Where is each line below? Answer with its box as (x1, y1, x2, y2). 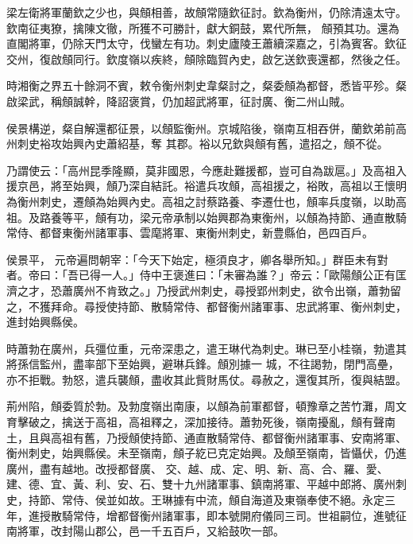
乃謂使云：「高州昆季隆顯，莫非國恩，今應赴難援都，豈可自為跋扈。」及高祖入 (6, 161, 407, 178)
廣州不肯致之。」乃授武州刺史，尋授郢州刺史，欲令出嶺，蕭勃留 (72, 282, 401, 298)
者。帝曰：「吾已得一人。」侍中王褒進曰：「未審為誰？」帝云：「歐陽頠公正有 (6, 266, 396, 283)
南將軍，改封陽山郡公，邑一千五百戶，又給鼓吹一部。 (6, 523, 284, 539)
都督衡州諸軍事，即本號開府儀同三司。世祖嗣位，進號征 (117, 507, 407, 523)
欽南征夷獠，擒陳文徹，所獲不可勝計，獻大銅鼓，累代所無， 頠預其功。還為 (6, 19, 399, 36)
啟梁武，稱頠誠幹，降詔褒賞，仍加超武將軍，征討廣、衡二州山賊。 (6, 92, 351, 109)
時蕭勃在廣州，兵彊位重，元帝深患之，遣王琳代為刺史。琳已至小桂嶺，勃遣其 (6, 340, 407, 356)
